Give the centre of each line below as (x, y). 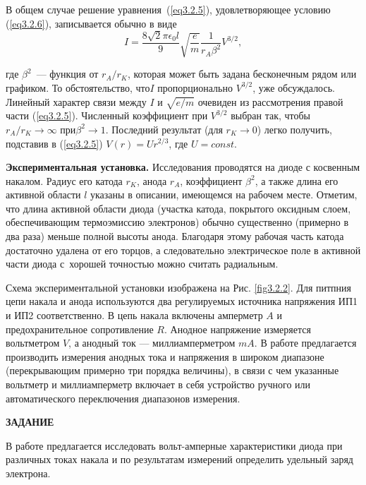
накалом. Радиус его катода (64, 180)
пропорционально (195, 87)
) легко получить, (294, 129)
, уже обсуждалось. (294, 87)
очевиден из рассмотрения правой (270, 101)
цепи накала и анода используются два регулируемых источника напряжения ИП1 (182, 301)
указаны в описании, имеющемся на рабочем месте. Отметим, (224, 194)
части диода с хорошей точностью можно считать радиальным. (142, 264)
